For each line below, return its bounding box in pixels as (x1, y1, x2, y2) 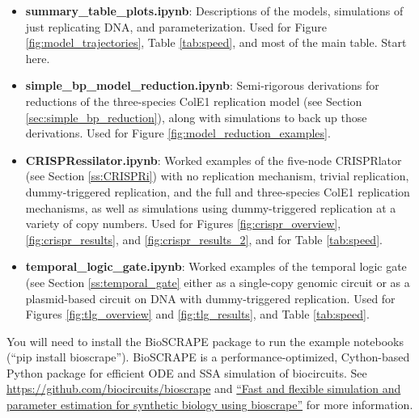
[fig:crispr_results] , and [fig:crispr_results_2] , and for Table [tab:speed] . (25, 230, 383, 247)
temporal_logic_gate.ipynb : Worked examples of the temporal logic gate (25, 258, 407, 275)
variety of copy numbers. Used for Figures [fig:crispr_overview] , (25, 215, 341, 232)
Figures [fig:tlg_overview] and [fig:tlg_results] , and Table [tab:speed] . (25, 306, 370, 323)
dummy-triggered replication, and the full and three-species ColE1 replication (25, 183, 410, 200)
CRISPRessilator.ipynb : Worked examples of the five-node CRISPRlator (25, 151, 402, 168)
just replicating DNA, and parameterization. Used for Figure (25, 18, 327, 35)
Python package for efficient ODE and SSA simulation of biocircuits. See (6, 364, 367, 381)
